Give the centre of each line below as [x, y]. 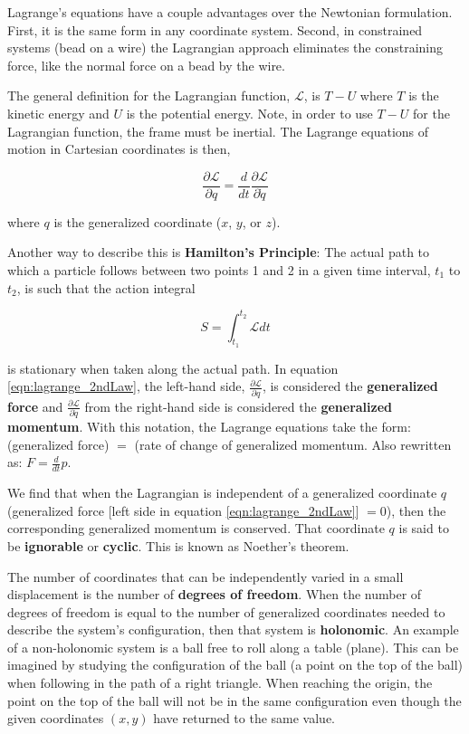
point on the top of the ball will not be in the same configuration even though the [234, 700]
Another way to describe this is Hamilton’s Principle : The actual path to [219, 252]
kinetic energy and [58, 113]
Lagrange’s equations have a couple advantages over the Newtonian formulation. [230, 12]
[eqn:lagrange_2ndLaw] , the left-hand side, [126, 386]
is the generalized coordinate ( [138, 221]
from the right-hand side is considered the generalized [238, 406]
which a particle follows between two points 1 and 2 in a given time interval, [219, 270]
